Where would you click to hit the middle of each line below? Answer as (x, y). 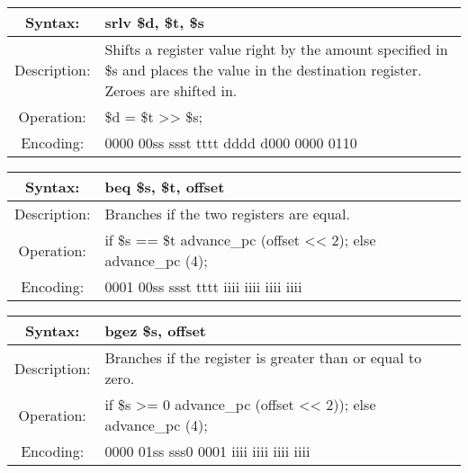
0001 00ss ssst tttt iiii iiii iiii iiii (203, 286)
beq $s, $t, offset (165, 187)
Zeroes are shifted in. (171, 90)
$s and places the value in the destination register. (263, 70)
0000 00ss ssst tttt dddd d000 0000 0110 (231, 143)
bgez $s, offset (156, 330)
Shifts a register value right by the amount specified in (276, 49)
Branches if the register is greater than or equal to (263, 357)
